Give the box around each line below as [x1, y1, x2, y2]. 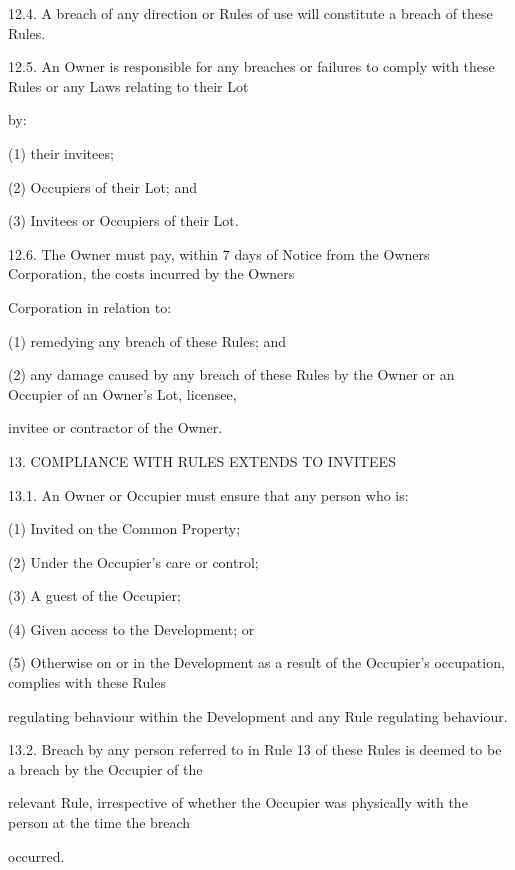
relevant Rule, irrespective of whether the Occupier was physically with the [8, 792, 468, 813]
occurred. [8, 845, 65, 866]
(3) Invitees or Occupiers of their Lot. [8, 210, 239, 231]
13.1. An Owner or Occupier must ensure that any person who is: [8, 484, 409, 505]
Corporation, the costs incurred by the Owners [8, 263, 295, 284]
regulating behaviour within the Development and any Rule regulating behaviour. [8, 705, 508, 726]
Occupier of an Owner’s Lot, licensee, [8, 383, 237, 404]
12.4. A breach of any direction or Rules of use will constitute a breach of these [8, 3, 493, 23]
